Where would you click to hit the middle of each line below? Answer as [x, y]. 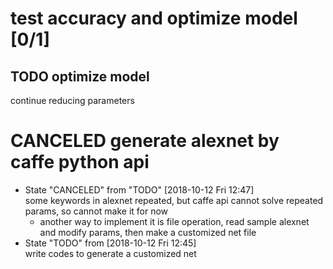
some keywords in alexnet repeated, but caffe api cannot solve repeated [174, 200]
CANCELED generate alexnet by [145, 141]
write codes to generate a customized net [110, 253]
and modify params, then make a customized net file [148, 232]
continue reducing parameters [72, 100]
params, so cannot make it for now [96, 211]
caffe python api [80, 162]
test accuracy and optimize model [154, 18]
